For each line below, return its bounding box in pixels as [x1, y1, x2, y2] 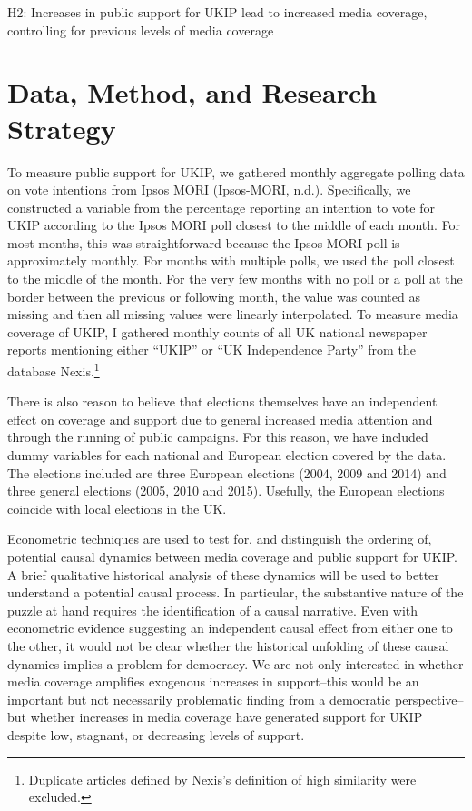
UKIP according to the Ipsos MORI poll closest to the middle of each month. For [7, 215, 461, 235]
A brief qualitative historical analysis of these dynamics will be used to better [7, 565, 439, 584]
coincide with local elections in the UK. [7, 498, 227, 517]
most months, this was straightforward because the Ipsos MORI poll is [7, 233, 400, 252]
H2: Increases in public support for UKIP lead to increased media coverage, [7, 3, 428, 21]
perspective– [394, 689, 464, 708]
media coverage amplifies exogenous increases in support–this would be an [7, 672, 419, 691]
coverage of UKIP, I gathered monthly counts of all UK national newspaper [7, 322, 428, 341]
